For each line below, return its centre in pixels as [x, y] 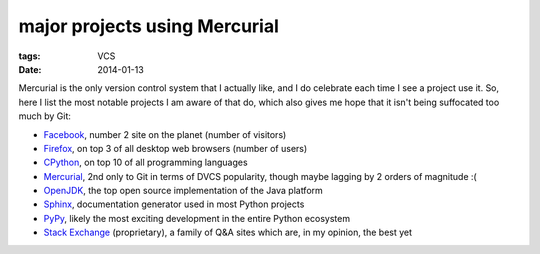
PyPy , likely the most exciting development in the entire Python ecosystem [196, 218]
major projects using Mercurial [149, 26]
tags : [29, 56]
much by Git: [45, 116]
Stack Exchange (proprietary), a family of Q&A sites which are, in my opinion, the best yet [228, 232]
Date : [30, 69]
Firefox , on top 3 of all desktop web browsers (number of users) [175, 148]
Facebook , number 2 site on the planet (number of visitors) [165, 134]
